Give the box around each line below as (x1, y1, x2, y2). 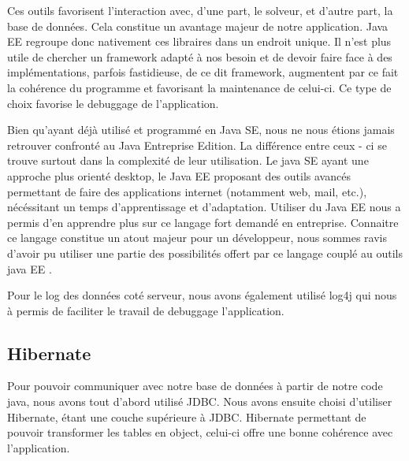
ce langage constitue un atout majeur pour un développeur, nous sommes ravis (7, 229, 387, 246)
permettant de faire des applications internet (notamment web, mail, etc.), (7, 183, 367, 199)
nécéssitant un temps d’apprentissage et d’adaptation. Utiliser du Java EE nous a (7, 199, 401, 215)
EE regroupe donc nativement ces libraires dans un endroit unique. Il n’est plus (7, 33, 392, 50)
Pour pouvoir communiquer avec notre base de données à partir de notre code (7, 377, 383, 394)
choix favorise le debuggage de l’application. (7, 95, 219, 111)
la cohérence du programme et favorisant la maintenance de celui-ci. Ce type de (7, 79, 392, 95)
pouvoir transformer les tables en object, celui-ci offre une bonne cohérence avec (7, 424, 393, 441)
